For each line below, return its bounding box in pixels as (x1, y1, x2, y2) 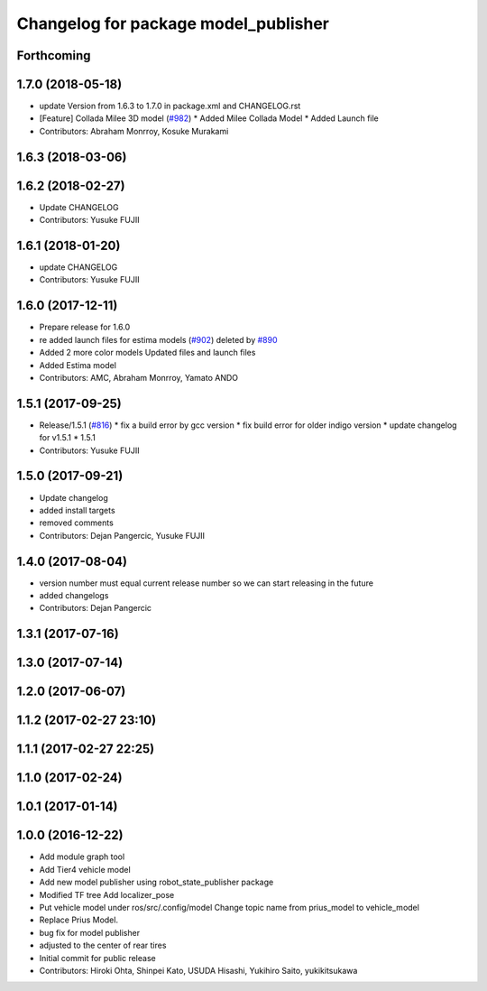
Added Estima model (39, 359, 117, 370)
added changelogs (39, 590, 109, 600)
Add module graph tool (39, 851, 125, 862)
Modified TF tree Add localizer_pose (39, 889, 175, 900)
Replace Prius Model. (39, 914, 119, 925)
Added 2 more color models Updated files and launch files (39, 347, 256, 358)
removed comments (39, 517, 115, 528)
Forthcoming (16, 48, 91, 63)
